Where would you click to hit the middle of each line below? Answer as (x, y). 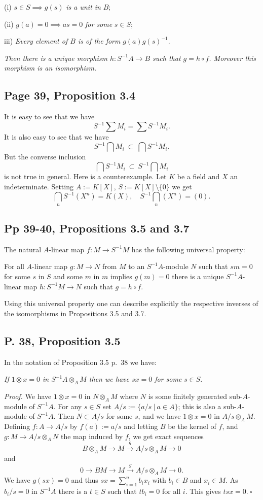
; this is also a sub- (207, 406)
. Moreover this (233, 58)
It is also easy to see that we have (57, 137)
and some (68, 276)
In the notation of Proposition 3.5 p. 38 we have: (80, 362)
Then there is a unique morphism (56, 58)
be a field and (198, 176)
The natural (23, 249)
